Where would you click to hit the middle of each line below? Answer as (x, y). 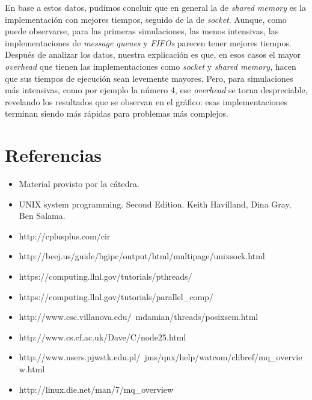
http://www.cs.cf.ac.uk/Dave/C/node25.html (102, 337)
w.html (32, 369)
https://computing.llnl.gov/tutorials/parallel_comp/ (116, 296)
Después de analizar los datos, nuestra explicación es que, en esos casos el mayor (153, 54)
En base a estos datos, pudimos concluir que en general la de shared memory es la (155, 7)
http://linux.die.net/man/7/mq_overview (96, 389)
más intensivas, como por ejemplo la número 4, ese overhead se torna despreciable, (156, 90)
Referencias (54, 155)
